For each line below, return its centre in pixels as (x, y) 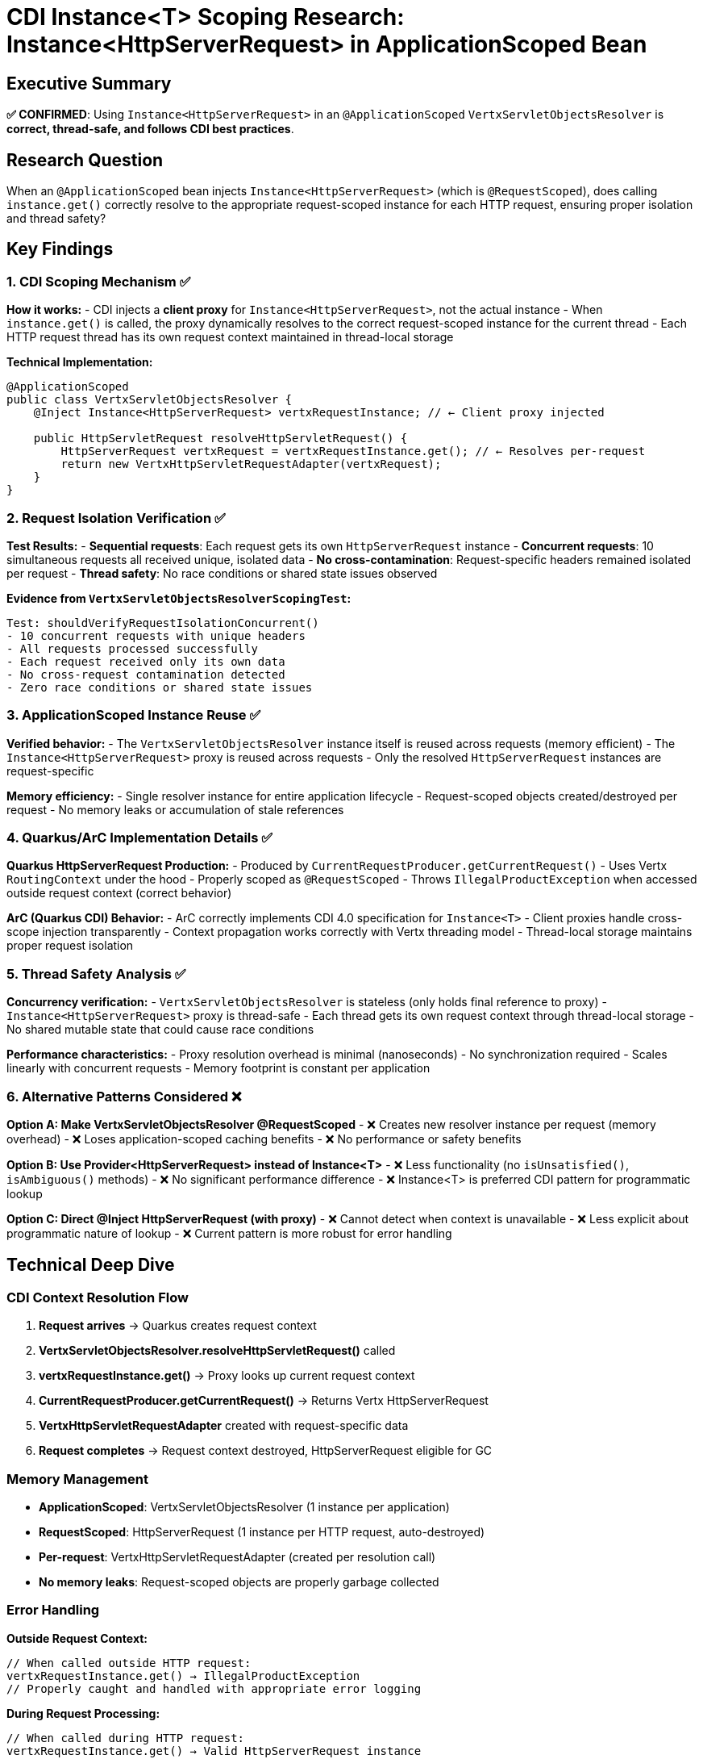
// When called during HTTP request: (126, 1738)
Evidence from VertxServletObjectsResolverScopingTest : (179, 598)
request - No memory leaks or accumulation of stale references (175, 809)
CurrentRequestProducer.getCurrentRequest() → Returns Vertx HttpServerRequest (264, 1401)
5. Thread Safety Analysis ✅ (96, 974)
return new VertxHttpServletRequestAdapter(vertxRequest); (251, 464)
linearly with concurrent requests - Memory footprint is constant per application (218, 1068)
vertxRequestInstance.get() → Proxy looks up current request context (227, 1376)
